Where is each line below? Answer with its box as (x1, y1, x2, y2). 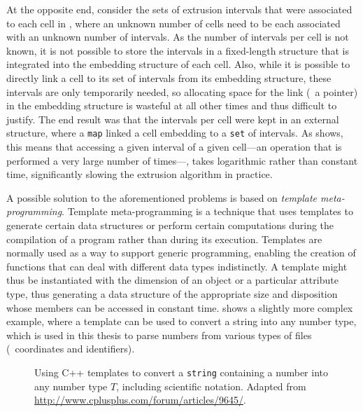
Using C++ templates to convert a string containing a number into (34, 364, 328, 379)
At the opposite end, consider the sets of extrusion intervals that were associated (6, 2, 353, 16)
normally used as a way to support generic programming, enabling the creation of (6, 245, 356, 260)
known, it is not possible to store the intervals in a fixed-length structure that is (6, 43, 349, 57)
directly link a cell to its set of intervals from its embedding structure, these (6, 70, 332, 85)
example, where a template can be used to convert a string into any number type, (6, 314, 357, 329)
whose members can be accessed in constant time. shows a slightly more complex (6, 300, 353, 315)
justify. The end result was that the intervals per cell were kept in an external (6, 111, 339, 126)
